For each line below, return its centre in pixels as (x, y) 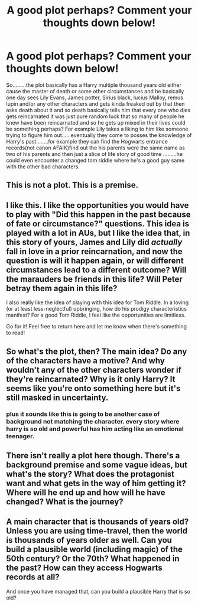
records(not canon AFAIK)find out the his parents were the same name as (95, 148)
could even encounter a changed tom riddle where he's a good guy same (95, 160)
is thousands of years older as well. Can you (89, 540)
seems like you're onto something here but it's (93, 388)
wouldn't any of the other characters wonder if (94, 370)
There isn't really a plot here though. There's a (93, 455)
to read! (16, 333)
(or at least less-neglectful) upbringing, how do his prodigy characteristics (97, 309)
